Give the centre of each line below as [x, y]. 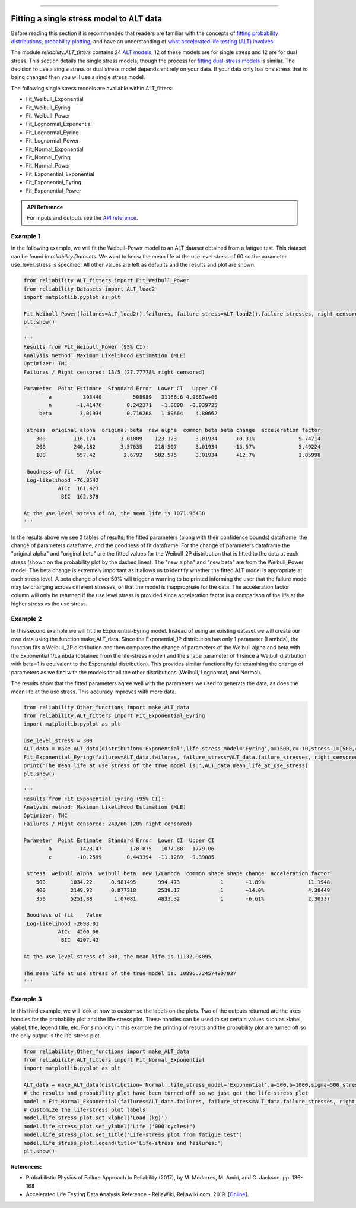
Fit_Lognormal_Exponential [59, 124]
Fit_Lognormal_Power [53, 141]
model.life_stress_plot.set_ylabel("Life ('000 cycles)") [109, 1126]
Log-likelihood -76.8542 [63, 480]
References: [26, 1166]
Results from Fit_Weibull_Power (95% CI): [86, 347]
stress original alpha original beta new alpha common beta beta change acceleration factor [174, 430]
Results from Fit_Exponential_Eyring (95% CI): [94, 799]
